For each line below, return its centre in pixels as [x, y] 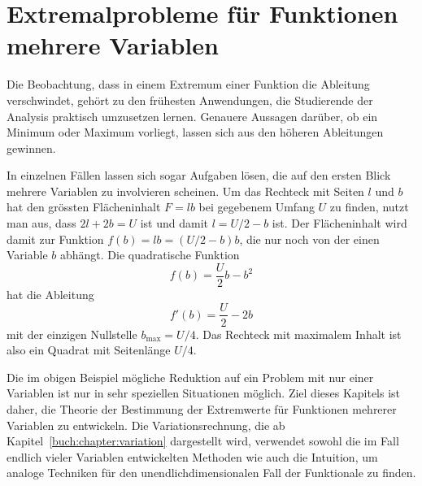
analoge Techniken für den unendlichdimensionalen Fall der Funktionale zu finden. [211, 473]
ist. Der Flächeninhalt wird [339, 223]
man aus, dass [41, 223]
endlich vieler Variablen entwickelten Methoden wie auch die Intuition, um [192, 456]
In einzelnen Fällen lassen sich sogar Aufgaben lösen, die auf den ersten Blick [199, 175]
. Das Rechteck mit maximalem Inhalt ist [298, 334]
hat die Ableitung [50, 294]
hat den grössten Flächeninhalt [84, 207]
